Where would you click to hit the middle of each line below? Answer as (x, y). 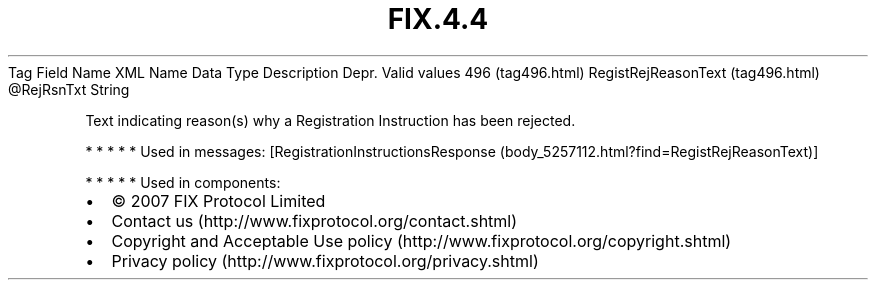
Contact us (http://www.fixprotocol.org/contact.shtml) (314, 220)
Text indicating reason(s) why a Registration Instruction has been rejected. (330, 120)
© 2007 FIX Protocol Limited (218, 200)
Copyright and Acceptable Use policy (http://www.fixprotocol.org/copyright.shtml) (421, 240)
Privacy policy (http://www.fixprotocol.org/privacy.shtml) (325, 260)
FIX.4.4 (438, 19)
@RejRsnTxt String (69, 89)
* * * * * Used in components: (183, 182)
